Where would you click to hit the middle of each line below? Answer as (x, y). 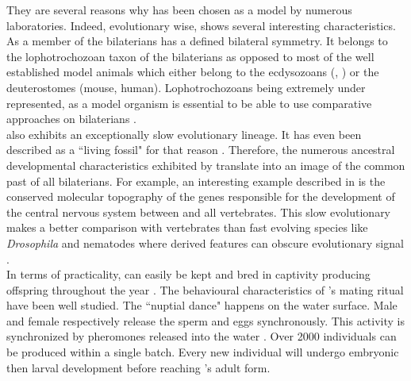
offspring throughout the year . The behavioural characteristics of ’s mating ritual (205, 289)
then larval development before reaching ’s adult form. (138, 367)
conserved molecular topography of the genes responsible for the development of (201, 196)
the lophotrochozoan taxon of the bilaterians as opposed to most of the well (190, 56)
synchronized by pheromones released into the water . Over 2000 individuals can (202, 336)
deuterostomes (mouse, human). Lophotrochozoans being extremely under (186, 87)
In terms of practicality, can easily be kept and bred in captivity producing (188, 274)
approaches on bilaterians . (71, 119)
